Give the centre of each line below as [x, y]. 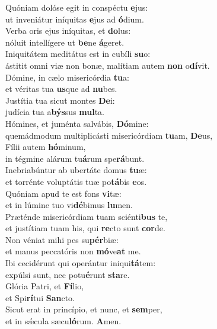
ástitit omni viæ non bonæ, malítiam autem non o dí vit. [108, 65]
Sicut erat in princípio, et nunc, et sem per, [84, 309]
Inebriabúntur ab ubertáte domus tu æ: [76, 170]
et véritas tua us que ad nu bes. [61, 89]
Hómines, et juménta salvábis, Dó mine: [77, 123]
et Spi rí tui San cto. [40, 297]
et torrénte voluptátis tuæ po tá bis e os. [76, 181]
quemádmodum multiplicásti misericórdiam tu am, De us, [109, 135]
